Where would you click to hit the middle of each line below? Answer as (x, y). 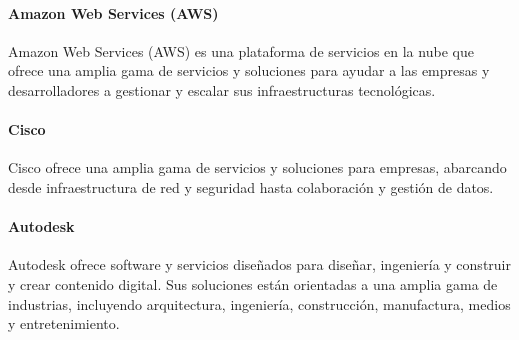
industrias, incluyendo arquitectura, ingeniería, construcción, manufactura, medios (259, 303)
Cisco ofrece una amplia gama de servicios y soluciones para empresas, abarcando (257, 167)
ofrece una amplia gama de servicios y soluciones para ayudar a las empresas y (249, 70)
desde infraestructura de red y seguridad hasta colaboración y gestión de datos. (251, 186)
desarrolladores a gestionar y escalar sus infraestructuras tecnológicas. (222, 89)
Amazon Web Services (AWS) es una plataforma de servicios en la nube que (241, 50)
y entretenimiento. (64, 323)
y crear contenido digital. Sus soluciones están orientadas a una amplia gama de (253, 283)
